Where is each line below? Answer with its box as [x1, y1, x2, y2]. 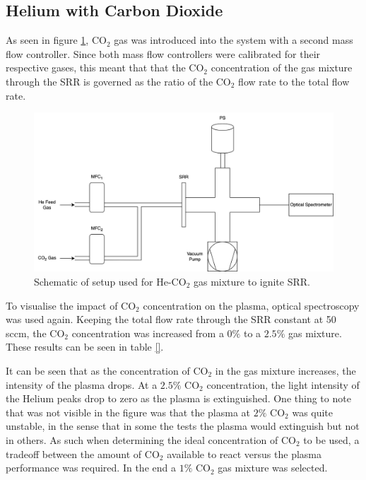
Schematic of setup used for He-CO [34, 274, 187, 289]
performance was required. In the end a [6, 460, 176, 475]
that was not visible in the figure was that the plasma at [6, 404, 251, 419]
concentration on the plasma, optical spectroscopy [143, 298, 360, 312]
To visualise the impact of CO [6, 298, 136, 312]
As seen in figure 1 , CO [6, 33, 107, 47]
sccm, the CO [6, 325, 65, 340]
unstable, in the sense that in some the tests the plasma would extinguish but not [6, 418, 360, 433]
